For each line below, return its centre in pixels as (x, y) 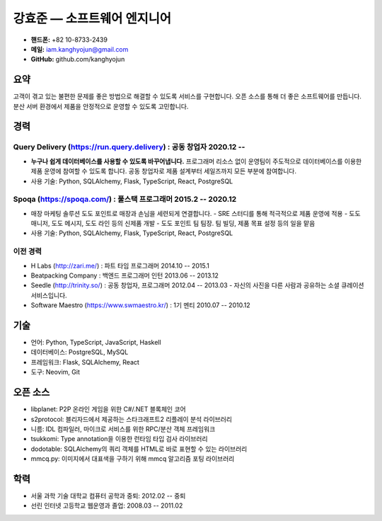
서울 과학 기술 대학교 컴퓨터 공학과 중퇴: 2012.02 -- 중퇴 (108, 496)
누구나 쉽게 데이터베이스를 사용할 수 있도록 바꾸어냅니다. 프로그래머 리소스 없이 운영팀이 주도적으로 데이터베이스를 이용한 (196, 161)
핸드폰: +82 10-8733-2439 (69, 40)
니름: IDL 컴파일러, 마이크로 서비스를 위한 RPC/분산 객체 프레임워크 (123, 429)
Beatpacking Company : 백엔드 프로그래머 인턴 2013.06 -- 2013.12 (125, 275)
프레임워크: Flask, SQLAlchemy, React (85, 362)
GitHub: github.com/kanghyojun (78, 59)
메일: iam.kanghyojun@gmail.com (80, 49)
